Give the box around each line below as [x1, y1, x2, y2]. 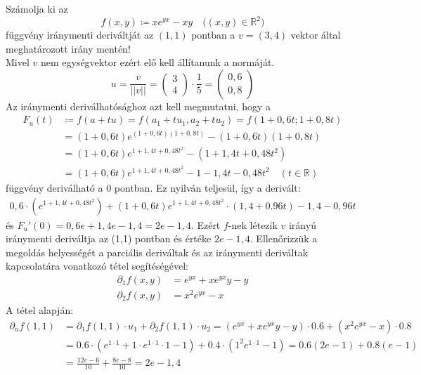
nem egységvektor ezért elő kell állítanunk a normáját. [40, 55, 275, 70]
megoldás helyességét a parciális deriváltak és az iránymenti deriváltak [6, 244, 309, 259]
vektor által [290, 27, 341, 42]
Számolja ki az [6, 1, 68, 15]
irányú [288, 217, 316, 232]
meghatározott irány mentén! [6, 41, 131, 55]
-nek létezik [228, 217, 278, 232]
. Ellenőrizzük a [250, 231, 318, 246]
